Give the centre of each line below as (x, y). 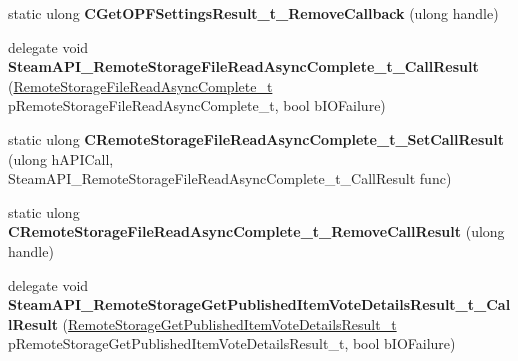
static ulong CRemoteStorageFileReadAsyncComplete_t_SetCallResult (256, 138)
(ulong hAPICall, (61, 158)
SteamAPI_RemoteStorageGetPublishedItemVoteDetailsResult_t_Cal (259, 304)
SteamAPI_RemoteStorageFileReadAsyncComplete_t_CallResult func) (230, 178)
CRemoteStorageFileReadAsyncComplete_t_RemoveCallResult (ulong (256, 231)
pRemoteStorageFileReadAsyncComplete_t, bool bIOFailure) (197, 105)
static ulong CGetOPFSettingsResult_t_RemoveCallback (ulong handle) (253, 13)
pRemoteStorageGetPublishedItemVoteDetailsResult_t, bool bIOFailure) (232, 343)
